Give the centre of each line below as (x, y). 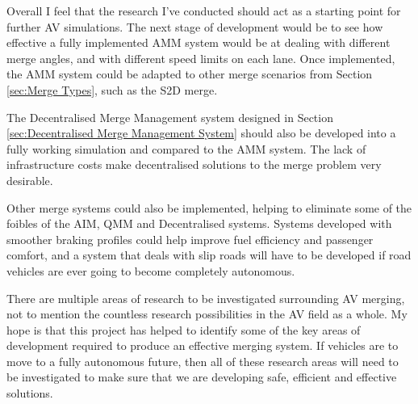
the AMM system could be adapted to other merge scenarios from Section (190, 74)
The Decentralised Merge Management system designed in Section (170, 117)
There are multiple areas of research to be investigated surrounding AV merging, (206, 298)
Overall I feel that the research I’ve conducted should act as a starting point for (204, 11)
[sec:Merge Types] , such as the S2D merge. (112, 89)
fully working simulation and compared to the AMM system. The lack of (186, 148)
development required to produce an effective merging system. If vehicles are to (203, 345)
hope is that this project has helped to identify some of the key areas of (184, 329)
